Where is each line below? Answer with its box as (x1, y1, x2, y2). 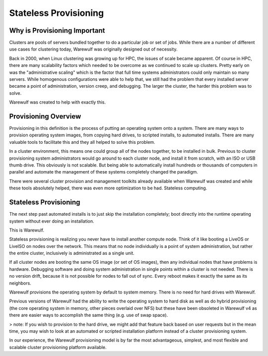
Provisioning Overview (9, 112, 81, 120)
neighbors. (9, 280, 32, 286)
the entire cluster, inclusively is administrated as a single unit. (9, 250, 135, 256)
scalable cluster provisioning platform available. (9, 344, 107, 350)
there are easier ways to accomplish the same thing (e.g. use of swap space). (9, 312, 168, 318)
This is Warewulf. (9, 227, 45, 233)
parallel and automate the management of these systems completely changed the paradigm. (9, 169, 199, 175)
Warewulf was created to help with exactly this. (9, 99, 106, 105)
